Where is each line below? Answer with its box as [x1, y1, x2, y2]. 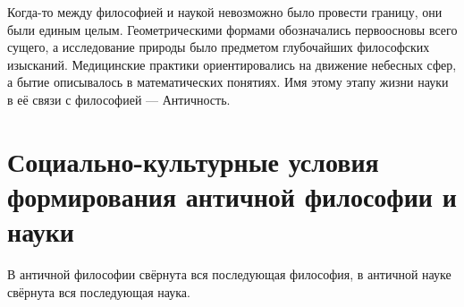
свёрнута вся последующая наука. [7, 282, 190, 301]
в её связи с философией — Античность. [7, 90, 231, 108]
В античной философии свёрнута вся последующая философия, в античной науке [7, 265, 451, 284]
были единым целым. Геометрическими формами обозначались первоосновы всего [7, 20, 458, 38]
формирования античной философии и [7, 177, 457, 214]
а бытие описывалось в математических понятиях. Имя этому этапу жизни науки [7, 72, 449, 91]
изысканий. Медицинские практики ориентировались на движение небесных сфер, [7, 55, 457, 73]
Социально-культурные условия [7, 142, 379, 179]
